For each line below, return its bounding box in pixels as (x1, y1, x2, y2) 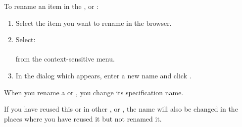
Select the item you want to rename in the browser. (15, 17, 172, 28)
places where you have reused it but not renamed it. (4, 113, 162, 124)
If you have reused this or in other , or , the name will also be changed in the (4, 104, 238, 114)
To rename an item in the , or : (4, 1, 99, 11)
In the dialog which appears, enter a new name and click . (15, 70, 192, 80)
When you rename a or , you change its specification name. (4, 87, 184, 97)
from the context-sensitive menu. (15, 54, 115, 64)
